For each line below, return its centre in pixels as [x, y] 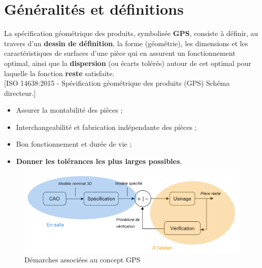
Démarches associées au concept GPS [83, 260]
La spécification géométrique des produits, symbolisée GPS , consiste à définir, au [131, 33]
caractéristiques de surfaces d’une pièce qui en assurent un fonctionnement [120, 53]
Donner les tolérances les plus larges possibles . [99, 161]
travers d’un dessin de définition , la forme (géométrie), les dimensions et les [126, 43]
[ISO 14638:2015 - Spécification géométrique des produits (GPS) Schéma [117, 83]
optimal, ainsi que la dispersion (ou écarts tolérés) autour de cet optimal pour [128, 63]
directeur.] [20, 93]
